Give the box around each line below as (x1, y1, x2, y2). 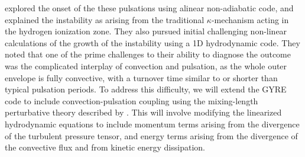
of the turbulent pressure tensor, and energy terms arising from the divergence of (5, 129, 298, 142)
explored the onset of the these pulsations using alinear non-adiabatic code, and (5, 2, 294, 14)
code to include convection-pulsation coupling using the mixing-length (5, 94, 258, 107)
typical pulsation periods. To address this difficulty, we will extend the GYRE (5, 83, 287, 95)
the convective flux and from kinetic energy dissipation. (5, 141, 205, 153)
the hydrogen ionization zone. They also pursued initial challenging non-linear (5, 25, 287, 37)
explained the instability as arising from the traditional (5, 13, 205, 25)
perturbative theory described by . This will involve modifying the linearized (5, 106, 282, 118)
